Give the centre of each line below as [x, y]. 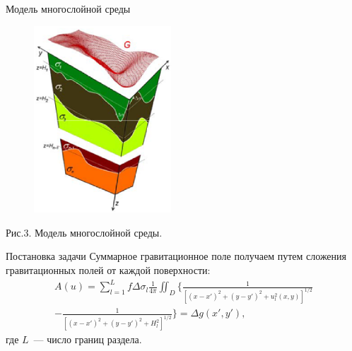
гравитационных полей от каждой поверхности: [108, 269]
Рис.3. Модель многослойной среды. [84, 232]
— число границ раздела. [88, 339]
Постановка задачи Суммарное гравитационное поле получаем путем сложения [176, 256]
